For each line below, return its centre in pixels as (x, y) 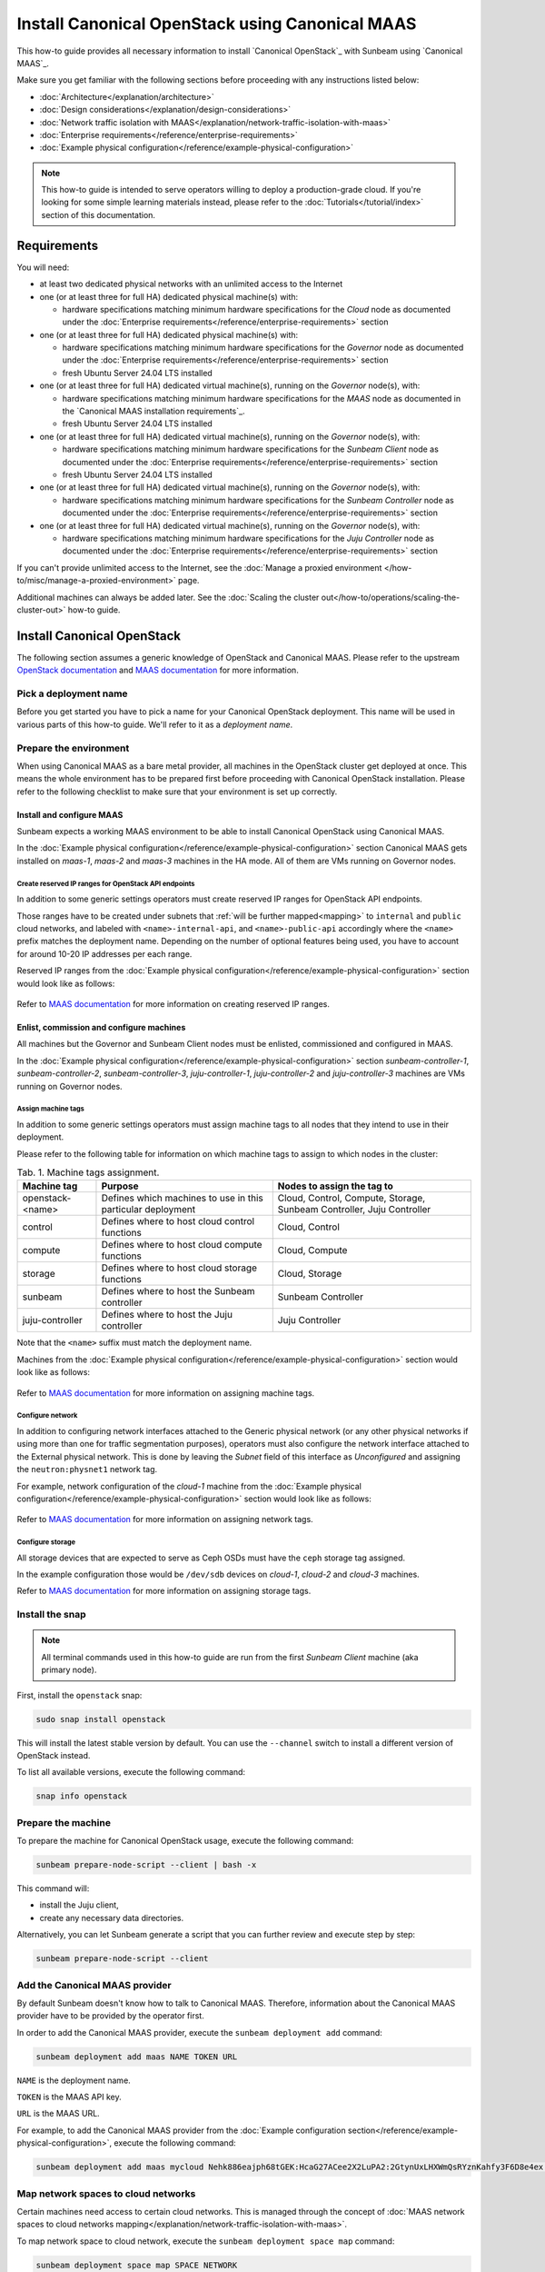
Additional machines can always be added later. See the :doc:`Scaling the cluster (168, 597)
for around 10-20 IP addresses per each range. (104, 953)
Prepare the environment (73, 748)
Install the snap (51, 1615)
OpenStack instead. (54, 1755)
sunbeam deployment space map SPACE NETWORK (137, 2265)
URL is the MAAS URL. (58, 2114)
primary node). (69, 1670)
